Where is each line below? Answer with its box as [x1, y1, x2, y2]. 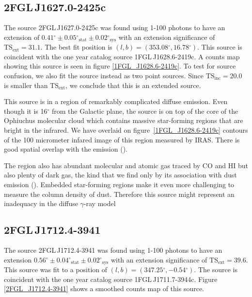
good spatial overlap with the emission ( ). [4, 144, 128, 154]
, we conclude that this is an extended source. [65, 80, 201, 90]
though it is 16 [4, 105, 47, 116]
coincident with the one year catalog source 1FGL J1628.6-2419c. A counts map [4, 51, 240, 61]
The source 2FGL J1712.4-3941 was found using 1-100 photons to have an [4, 245, 222, 255]
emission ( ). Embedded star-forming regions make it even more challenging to [4, 179, 235, 189]
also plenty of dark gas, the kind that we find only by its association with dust [4, 170, 237, 180]
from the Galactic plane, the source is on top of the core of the [52, 105, 238, 116]
